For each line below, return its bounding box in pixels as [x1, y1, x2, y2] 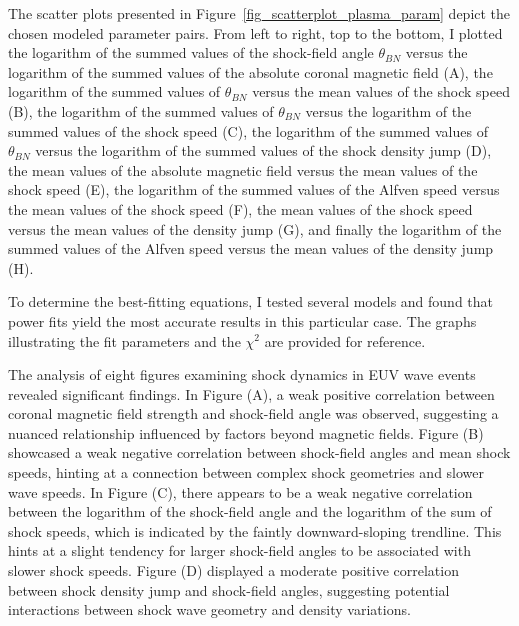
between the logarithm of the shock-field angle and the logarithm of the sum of [8, 501, 492, 522]
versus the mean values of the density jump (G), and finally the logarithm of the [8, 218, 502, 239]
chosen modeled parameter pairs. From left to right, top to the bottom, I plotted [8, 22, 503, 43]
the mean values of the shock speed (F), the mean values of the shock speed [8, 198, 473, 219]
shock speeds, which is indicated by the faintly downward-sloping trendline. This [8, 520, 502, 541]
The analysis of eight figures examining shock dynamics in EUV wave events [8, 364, 476, 385]
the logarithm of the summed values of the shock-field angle [8, 42, 374, 63]
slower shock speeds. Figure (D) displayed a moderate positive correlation [8, 560, 459, 581]
